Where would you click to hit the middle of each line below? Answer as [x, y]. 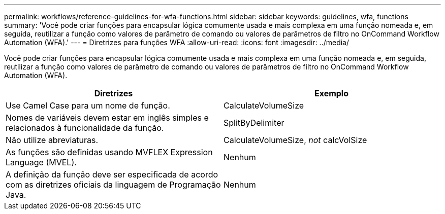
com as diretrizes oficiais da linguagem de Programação [113, 185]
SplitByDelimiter [254, 123]
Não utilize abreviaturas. [52, 140]
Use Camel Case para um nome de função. [88, 105]
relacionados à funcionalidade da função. [85, 128]
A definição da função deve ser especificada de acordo [112, 174]
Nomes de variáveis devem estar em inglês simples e [107, 118]
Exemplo [331, 93]
